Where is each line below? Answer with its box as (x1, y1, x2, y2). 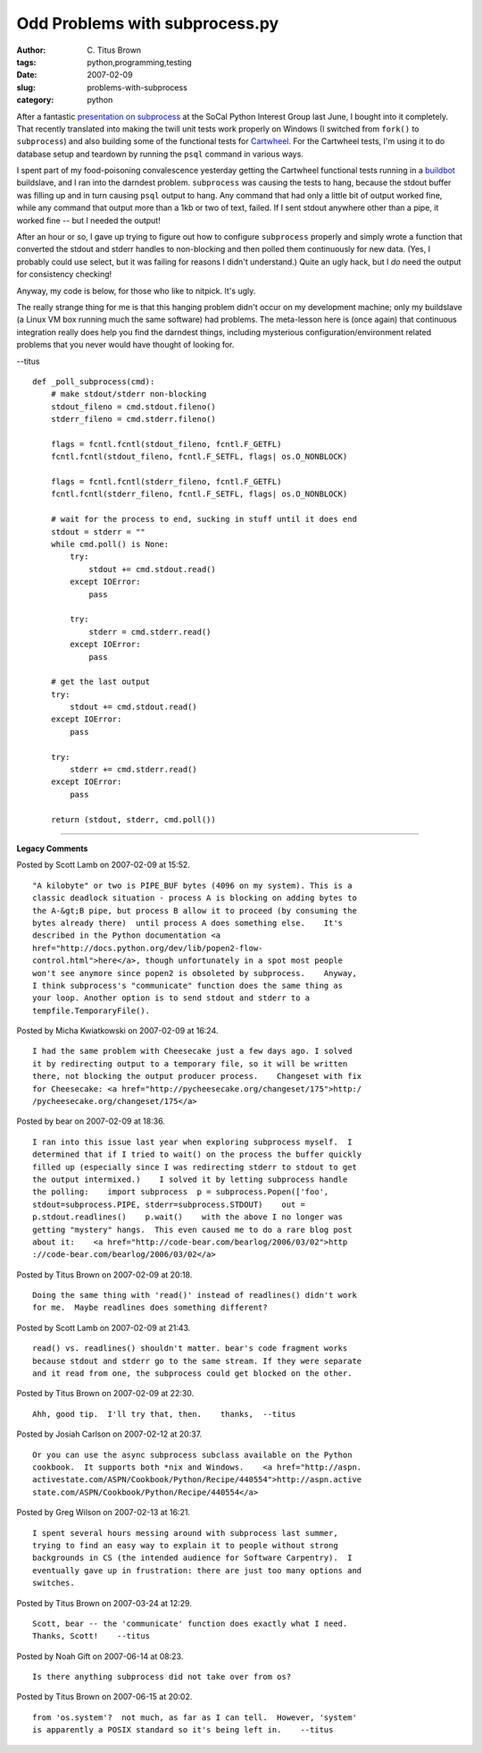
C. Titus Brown (87, 45, 142, 55)
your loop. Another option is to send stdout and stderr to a (32, 993, 311, 1003)
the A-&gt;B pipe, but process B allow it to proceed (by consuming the (32, 906, 357, 915)
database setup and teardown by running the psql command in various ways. (16, 148, 303, 159)
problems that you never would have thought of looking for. (16, 340, 235, 350)
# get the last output (50, 677, 151, 687)
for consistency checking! (16, 269, 112, 280)
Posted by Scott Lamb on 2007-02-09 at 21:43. (16, 1322, 191, 1333)
